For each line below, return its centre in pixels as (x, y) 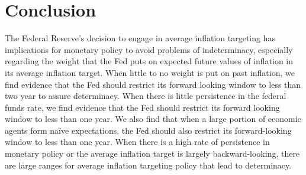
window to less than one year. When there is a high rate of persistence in (137, 142)
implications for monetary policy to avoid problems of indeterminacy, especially (149, 49)
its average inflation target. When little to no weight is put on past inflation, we (150, 72)
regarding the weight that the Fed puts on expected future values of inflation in (149, 61)
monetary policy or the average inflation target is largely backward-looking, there (152, 153)
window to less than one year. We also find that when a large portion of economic (153, 119)
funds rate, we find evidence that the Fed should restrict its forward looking (142, 107)
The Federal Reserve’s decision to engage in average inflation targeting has (140, 38)
